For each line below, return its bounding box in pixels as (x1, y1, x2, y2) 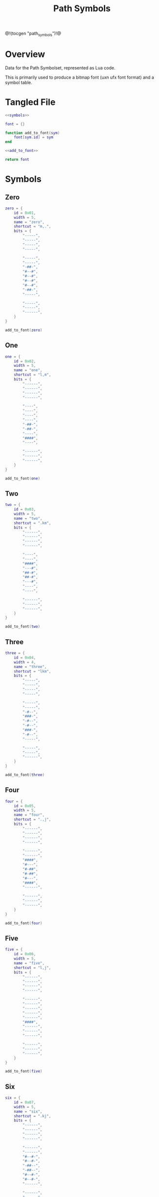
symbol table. (5, 79, 33, 85)
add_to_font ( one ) (5, 476, 40, 481)
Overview (5, 49, 45, 60)
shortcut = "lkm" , (14, 669, 51, 674)
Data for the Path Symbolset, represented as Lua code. (5, 64, 116, 71)
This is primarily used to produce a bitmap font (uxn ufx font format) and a (5, 74, 155, 80)
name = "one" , (14, 368, 42, 373)
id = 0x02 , (14, 358, 36, 364)
